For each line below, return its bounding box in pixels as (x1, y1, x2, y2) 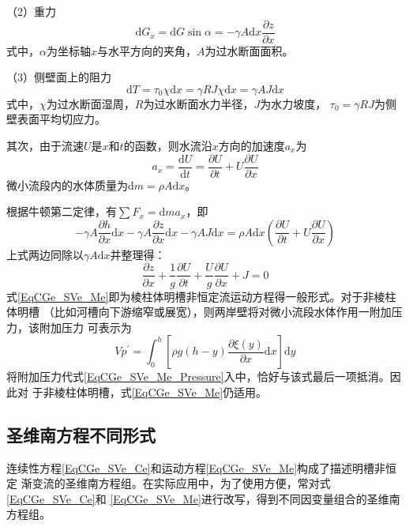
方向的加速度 (218, 137, 285, 154)
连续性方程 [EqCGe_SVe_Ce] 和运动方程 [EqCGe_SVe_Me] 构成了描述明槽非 (6, 459, 386, 476)
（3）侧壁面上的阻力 (6, 69, 111, 85)
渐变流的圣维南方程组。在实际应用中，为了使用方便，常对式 (21, 475, 331, 491)
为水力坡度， (260, 95, 327, 111)
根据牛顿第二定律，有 (6, 203, 117, 220)
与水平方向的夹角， (96, 42, 197, 58)
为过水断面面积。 (204, 42, 294, 58)
